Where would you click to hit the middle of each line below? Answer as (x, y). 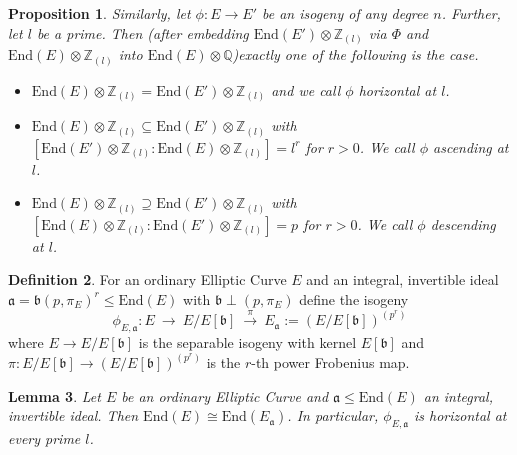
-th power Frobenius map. (330, 362)
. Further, (471, 13)
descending (463, 223)
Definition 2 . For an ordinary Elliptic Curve (147, 279)
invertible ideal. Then (73, 415)
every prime (44, 438)
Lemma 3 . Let (54, 395)
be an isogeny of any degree (345, 13)
